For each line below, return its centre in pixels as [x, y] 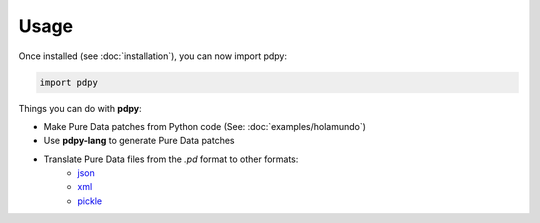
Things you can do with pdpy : [80, 108]
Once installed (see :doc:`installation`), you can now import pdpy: [153, 56]
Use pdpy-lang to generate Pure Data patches [139, 141]
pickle [90, 201]
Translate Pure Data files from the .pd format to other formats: [171, 159]
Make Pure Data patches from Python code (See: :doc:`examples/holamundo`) [205, 126]
